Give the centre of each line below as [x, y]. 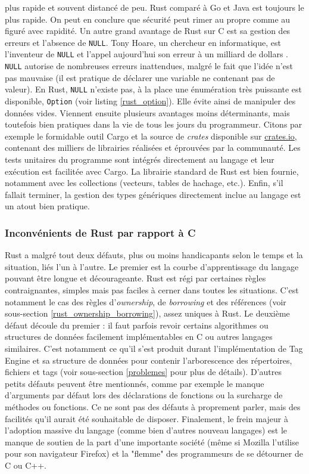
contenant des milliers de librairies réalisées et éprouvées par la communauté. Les [153, 148]
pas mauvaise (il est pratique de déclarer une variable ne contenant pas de [140, 77]
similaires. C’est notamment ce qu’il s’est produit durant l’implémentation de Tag [154, 348]
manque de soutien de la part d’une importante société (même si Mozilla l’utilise [152, 442]
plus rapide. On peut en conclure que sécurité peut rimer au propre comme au [148, 19]
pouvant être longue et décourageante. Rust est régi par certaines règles [135, 278]
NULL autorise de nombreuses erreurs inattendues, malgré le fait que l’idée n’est [149, 66]
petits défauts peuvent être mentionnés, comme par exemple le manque [135, 383]
